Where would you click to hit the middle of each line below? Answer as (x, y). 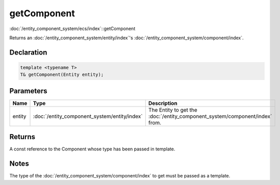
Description (163, 103)
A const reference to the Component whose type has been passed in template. (92, 149)
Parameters (28, 91)
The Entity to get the (173, 110)
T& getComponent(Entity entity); (62, 75)
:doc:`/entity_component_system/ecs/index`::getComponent (72, 29)
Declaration (28, 52)
